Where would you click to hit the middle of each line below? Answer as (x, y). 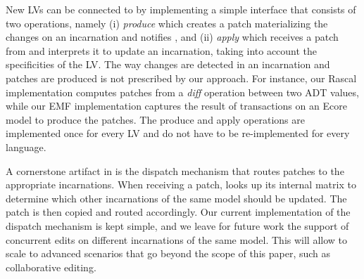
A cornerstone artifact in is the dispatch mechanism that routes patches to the (175, 170)
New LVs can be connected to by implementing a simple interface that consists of (181, 9)
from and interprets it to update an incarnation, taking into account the (162, 50)
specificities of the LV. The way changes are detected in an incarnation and (168, 64)
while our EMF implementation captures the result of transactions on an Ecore (176, 106)
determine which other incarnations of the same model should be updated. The (176, 198)
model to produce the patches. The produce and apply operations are (155, 119)
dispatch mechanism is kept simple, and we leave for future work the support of (177, 225)
